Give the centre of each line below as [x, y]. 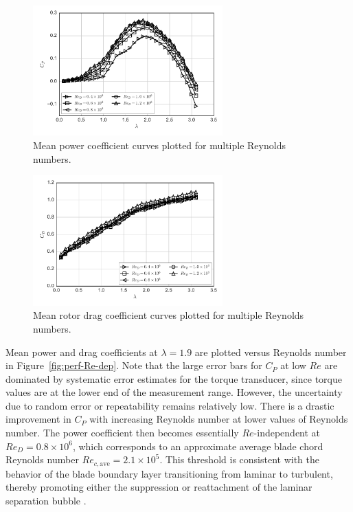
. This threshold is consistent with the [239, 459]
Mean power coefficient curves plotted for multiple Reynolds [159, 145]
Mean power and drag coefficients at [82, 352]
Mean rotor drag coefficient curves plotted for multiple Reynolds [169, 315]
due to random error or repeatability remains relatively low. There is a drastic [170, 405]
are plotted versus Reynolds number [271, 352]
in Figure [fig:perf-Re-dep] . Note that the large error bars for [134, 365]
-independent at [287, 433]
